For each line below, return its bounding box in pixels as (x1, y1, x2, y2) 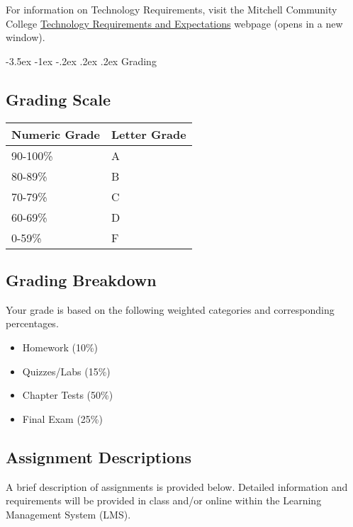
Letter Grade (111, 125, 186, 142)
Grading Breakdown (6, 268, 157, 290)
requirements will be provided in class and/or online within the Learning (6, 493, 322, 508)
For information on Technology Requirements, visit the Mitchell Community (6, 2, 337, 16)
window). (6, 30, 45, 45)
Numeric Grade (11, 125, 101, 142)
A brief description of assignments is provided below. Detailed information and (6, 479, 348, 494)
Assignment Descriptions (6, 446, 191, 467)
